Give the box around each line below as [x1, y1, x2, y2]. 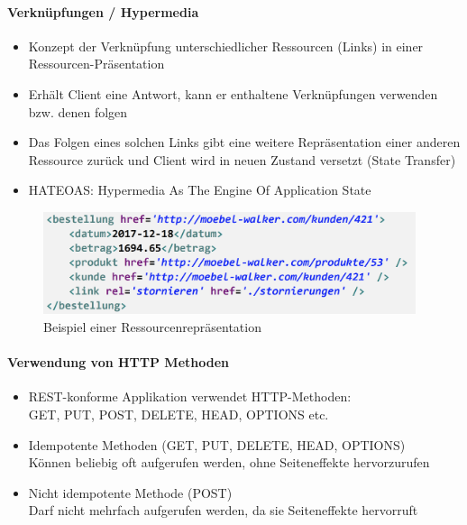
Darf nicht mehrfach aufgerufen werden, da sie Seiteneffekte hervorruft [28, 501, 418, 520]
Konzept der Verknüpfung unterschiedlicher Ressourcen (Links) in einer [28, 36, 424, 55]
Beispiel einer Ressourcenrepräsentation [43, 317, 261, 336]
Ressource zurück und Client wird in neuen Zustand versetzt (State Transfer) [28, 150, 456, 169]
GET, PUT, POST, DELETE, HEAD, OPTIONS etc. [28, 404, 329, 423]
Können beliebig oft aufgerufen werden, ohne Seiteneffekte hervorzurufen [28, 453, 430, 472]
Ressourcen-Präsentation [28, 54, 165, 73]
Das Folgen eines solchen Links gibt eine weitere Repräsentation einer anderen [28, 133, 461, 152]
